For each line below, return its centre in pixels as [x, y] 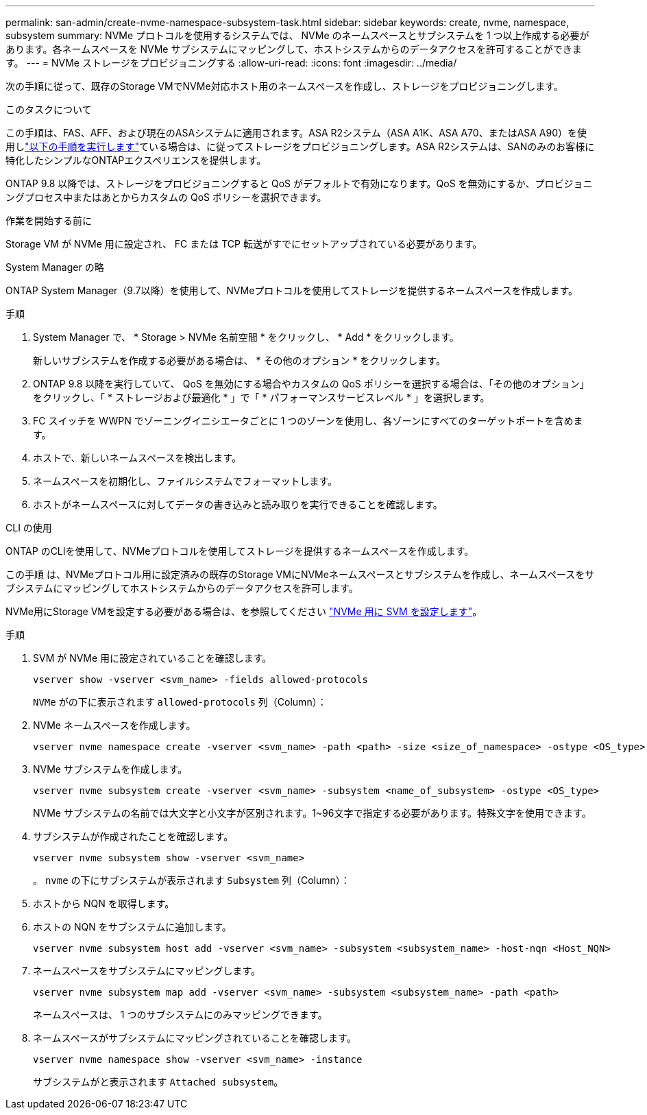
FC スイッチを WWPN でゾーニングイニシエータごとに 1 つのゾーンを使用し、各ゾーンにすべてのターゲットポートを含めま [308, 421]
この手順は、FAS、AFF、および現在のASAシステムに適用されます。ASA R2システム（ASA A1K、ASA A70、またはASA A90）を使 [296, 133]
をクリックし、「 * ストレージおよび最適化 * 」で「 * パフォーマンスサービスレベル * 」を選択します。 [261, 397]
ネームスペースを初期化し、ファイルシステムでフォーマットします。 [185, 481]
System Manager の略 [55, 267]
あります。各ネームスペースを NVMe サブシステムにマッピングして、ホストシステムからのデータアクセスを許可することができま [294, 49]
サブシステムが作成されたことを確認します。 [133, 836]
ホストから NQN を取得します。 [104, 903]
